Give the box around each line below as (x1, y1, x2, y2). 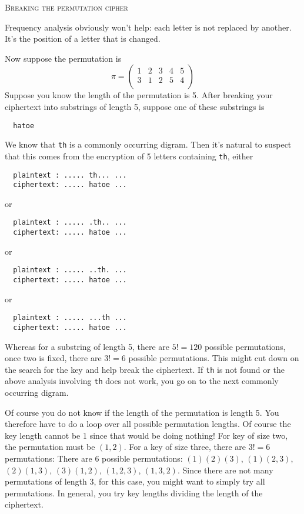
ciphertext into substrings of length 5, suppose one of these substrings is (5, 100, 265, 112)
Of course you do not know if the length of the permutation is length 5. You (5, 406, 279, 418)
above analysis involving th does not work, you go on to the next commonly (5, 375, 279, 387)
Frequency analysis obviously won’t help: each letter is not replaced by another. (5, 21, 292, 33)
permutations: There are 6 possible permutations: (5, 452, 183, 465)
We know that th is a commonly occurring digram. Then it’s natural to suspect (5, 138, 292, 151)
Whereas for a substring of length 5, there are (5, 340, 170, 352)
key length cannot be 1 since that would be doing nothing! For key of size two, (5, 429, 288, 441)
